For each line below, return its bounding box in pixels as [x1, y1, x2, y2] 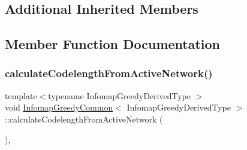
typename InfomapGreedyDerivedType [48, 89, 191, 102]
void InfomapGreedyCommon [5, 101, 113, 114]
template [5, 89, 37, 102]
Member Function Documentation [5, 35, 221, 53]
